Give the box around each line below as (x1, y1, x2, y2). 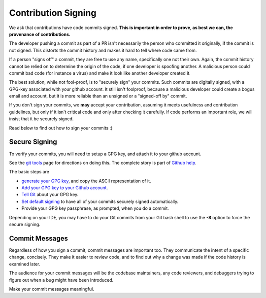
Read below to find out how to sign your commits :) (9, 125, 113, 131)
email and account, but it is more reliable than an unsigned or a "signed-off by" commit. (9, 93, 187, 99)
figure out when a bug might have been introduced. (9, 277, 114, 283)
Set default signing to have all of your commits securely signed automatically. (21, 199, 179, 204)
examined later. (9, 261, 40, 267)
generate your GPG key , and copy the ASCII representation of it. (21, 178, 151, 184)
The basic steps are (9, 169, 49, 175)
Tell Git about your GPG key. (21, 192, 79, 198)
